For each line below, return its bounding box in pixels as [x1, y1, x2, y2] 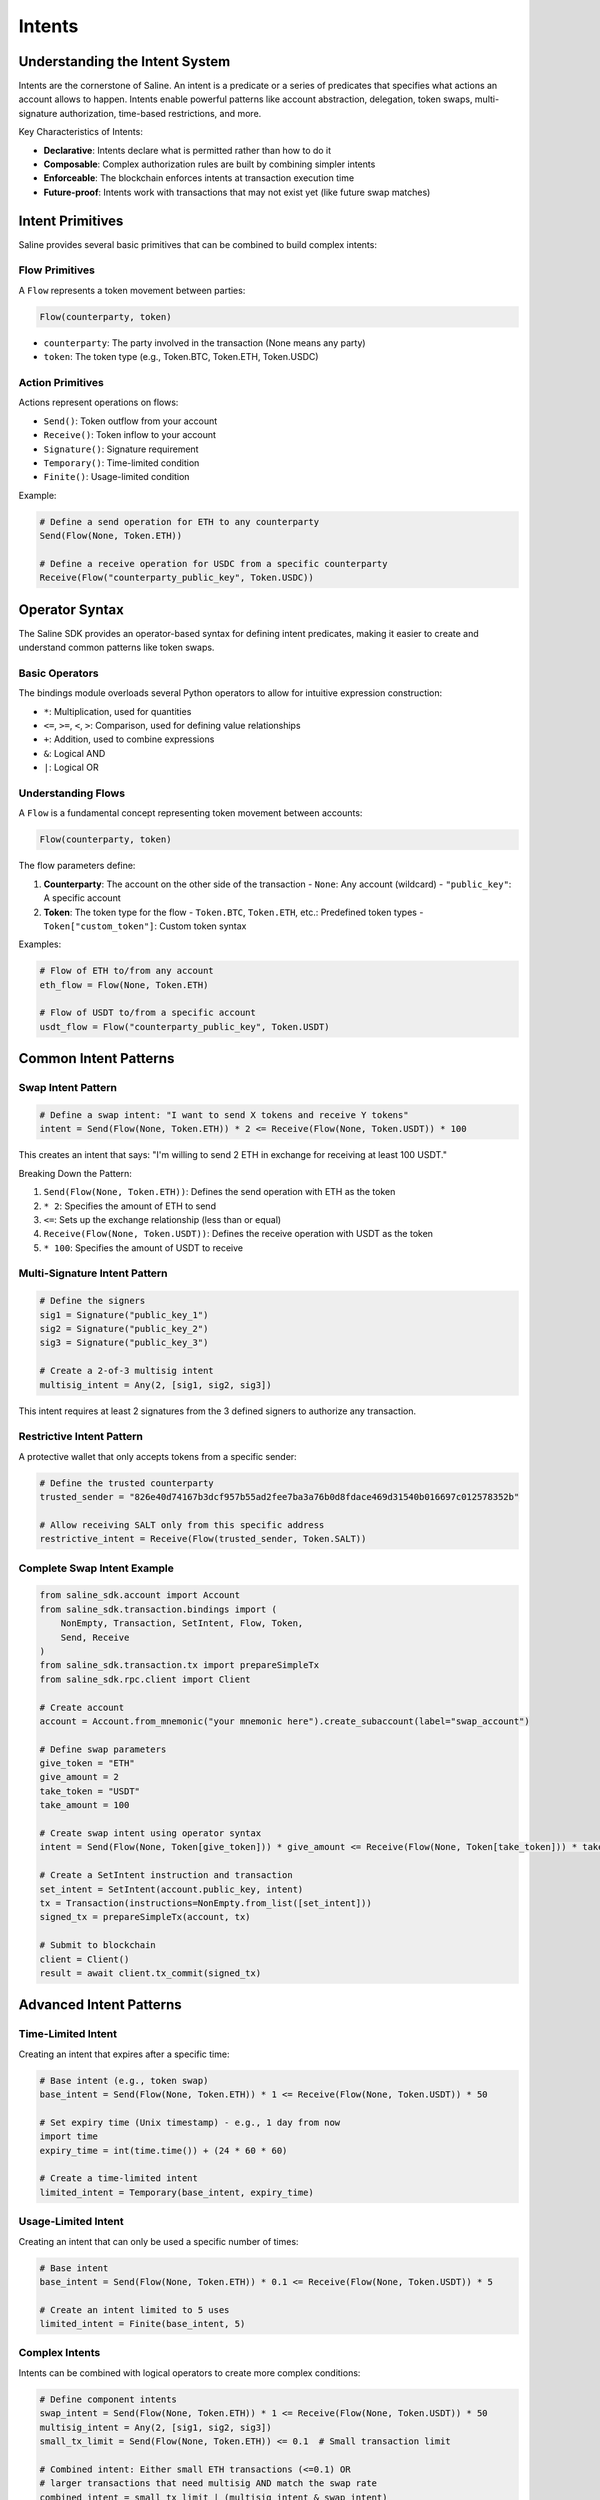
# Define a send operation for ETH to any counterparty [39, 516, 320, 527]
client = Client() [39, 1953, 130, 1965]
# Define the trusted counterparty [39, 1477, 214, 1489]
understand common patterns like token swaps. [18, 641, 215, 654]
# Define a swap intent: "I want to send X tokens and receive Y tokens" [39, 1109, 409, 1120]
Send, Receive [60, 1631, 130, 1643]
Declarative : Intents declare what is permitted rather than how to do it [43, 144, 332, 156]
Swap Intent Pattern [18, 1081, 117, 1095]
